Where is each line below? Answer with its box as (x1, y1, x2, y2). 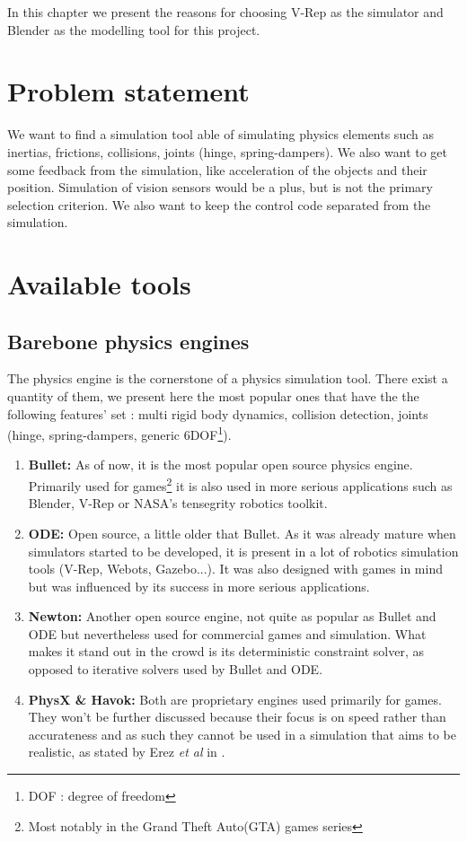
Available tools (7, 266, 191, 303)
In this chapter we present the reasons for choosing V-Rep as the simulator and (7, 3, 444, 21)
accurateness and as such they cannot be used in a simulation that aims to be (28, 724, 456, 743)
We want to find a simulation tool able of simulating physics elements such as (7, 125, 434, 144)
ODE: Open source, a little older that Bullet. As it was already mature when (28, 523, 456, 542)
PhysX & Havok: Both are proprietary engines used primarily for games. (28, 689, 442, 708)
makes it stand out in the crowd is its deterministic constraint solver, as (28, 642, 424, 661)
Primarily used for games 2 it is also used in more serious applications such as (28, 474, 453, 495)
